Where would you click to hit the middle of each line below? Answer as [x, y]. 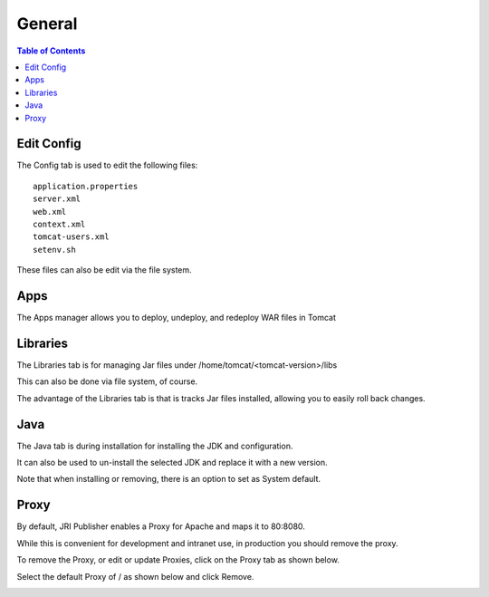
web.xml [50, 212]
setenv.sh [54, 250]
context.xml [59, 224]
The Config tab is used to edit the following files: [107, 165]
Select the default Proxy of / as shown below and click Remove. [135, 576]
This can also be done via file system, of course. [107, 381]
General [47, 24]
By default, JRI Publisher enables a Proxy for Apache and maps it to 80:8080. [161, 526]
